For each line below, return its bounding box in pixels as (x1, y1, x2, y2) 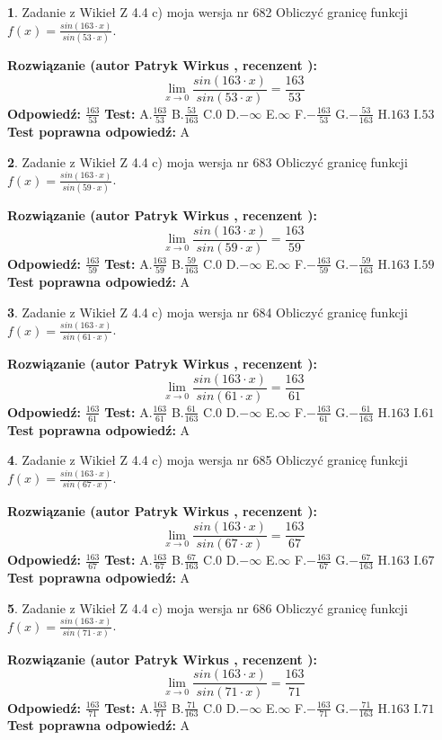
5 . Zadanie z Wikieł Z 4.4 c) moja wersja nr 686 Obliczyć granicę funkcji (7, 598, 408, 617)
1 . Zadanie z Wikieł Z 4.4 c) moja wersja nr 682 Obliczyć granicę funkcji (7, 3, 408, 21)
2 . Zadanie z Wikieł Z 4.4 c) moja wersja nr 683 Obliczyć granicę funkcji (7, 152, 408, 171)
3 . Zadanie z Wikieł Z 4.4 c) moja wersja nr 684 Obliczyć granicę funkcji (7, 302, 408, 321)
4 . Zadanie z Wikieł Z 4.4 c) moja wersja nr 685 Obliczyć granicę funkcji (7, 450, 408, 469)
